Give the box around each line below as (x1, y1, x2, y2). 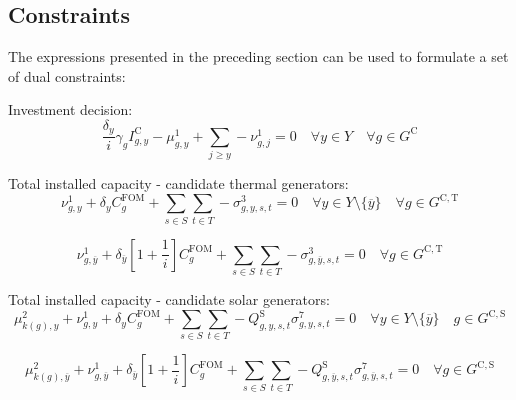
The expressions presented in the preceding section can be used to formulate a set (8, 46, 509, 67)
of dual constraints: (8, 65, 126, 86)
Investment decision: (8, 99, 133, 120)
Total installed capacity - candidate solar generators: (8, 288, 330, 309)
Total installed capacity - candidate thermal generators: (8, 173, 349, 194)
